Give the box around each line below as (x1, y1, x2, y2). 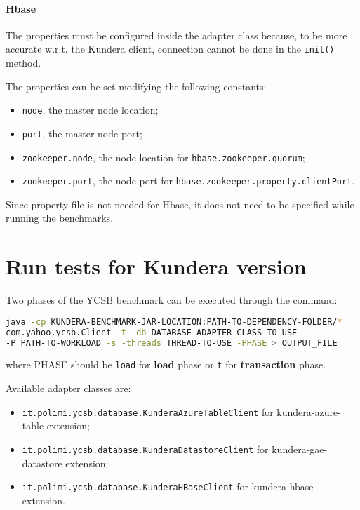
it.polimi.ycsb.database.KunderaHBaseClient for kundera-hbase (22, 479, 314, 494)
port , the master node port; (22, 126, 142, 140)
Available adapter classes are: (6, 381, 131, 396)
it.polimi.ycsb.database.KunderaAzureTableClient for (22, 404, 274, 419)
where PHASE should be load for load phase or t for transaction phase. (6, 357, 326, 372)
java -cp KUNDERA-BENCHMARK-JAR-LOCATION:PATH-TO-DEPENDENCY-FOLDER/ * (6, 316, 342, 327)
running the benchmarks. (6, 210, 114, 225)
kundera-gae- (272, 441, 328, 456)
